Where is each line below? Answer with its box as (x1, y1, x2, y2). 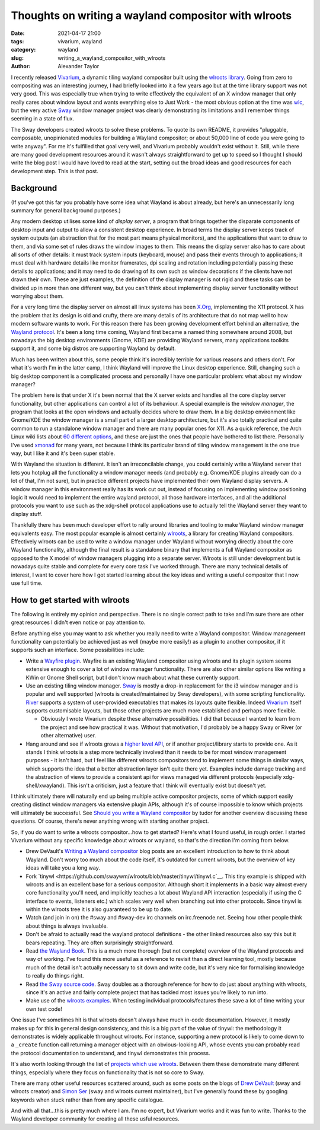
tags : (11, 37, 24, 44)
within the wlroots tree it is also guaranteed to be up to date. (25, 906, 173, 913)
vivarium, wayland (57, 37, 103, 44)
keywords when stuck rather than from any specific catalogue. (11, 1096, 164, 1103)
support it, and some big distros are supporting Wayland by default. (11, 345, 176, 352)
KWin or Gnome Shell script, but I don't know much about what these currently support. (25, 674, 240, 681)
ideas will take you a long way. (25, 864, 100, 871)
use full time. (11, 579, 43, 587)
